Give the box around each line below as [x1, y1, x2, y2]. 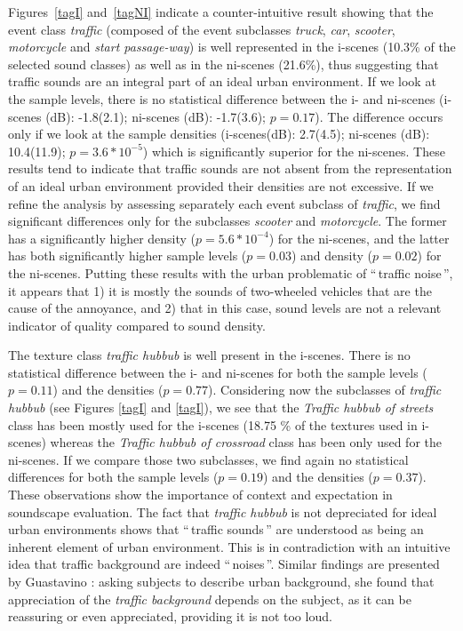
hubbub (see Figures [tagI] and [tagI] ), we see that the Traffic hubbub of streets [8, 398, 434, 417]
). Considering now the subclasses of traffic [208, 380, 442, 399]
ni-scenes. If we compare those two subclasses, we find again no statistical [8, 450, 409, 468]
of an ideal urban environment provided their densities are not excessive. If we [8, 176, 434, 195]
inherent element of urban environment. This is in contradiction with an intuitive [8, 537, 451, 555]
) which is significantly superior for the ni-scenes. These [142, 141, 445, 160]
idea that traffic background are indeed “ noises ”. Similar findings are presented [8, 555, 440, 573]
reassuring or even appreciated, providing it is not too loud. [8, 607, 332, 626]
